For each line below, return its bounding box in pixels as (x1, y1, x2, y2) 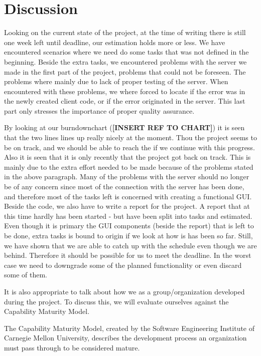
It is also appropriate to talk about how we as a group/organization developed (4, 286, 245, 296)
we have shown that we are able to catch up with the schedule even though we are (4, 240, 257, 250)
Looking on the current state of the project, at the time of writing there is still (4, 27, 246, 38)
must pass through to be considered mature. (4, 342, 140, 352)
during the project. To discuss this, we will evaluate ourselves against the (4, 296, 229, 306)
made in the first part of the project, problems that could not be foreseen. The (4, 66, 246, 77)
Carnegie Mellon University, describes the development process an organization (4, 332, 247, 343)
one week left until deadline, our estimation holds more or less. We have (4, 37, 225, 47)
